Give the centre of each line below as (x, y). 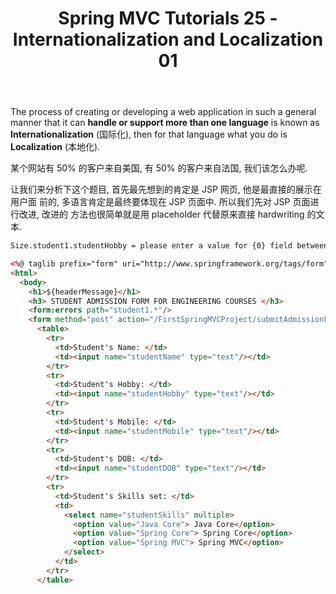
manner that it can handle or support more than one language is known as (165, 123)
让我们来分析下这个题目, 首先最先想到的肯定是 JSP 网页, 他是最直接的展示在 (166, 189)
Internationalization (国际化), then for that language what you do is (149, 134)
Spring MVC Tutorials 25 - (168, 18)
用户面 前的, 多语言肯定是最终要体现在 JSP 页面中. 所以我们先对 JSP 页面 (160, 202)
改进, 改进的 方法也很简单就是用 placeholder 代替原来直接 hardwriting (161, 214)
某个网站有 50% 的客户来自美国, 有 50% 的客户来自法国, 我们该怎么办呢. (159, 168)
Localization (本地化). (55, 147)
